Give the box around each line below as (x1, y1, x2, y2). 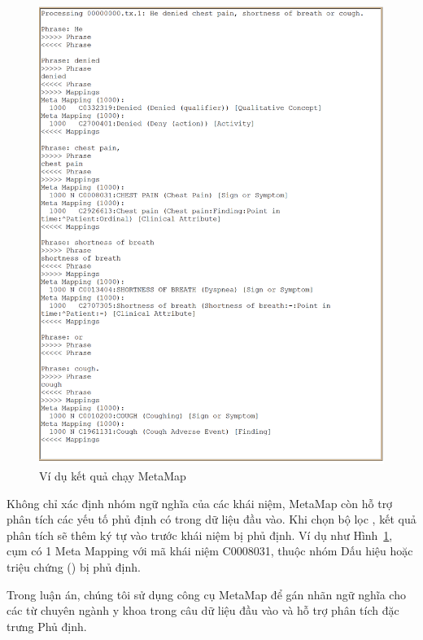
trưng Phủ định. (7, 617, 87, 634)
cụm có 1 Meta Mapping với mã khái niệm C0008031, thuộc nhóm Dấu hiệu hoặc (7, 542, 413, 559)
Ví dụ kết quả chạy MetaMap (39, 467, 186, 484)
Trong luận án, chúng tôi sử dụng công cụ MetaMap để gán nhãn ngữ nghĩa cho (7, 585, 406, 603)
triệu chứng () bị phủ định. (7, 558, 141, 575)
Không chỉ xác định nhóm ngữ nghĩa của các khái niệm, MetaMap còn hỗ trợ (7, 494, 393, 511)
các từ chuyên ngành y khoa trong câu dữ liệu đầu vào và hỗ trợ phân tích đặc (7, 602, 399, 619)
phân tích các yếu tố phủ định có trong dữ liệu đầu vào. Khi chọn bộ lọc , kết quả (7, 511, 416, 528)
